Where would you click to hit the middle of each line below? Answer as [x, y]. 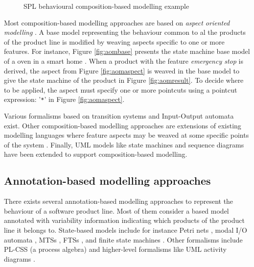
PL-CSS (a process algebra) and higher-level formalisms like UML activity [115, 249]
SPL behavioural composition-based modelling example [106, 6]
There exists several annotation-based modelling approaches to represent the [119, 201]
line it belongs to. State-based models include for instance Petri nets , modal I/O [126, 230]
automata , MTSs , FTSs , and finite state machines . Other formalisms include [123, 239]
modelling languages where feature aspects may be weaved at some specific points [127, 135]
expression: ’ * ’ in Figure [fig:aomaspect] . [64, 99]
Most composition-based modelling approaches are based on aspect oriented [117, 22]
